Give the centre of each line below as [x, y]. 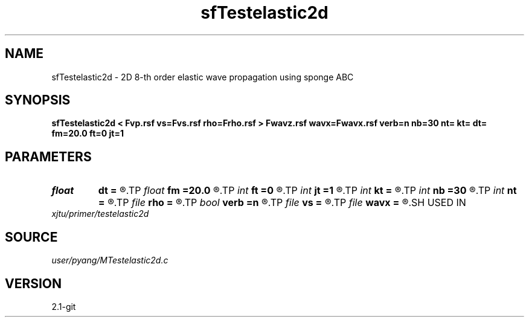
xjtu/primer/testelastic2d [100, 214]
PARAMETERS [48, 156]
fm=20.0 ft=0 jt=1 [88, 134]
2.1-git [64, 306]
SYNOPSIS [38, 100]
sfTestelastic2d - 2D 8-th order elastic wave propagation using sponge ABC [203, 77]
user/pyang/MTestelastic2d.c [110, 260]
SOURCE [31, 237]
